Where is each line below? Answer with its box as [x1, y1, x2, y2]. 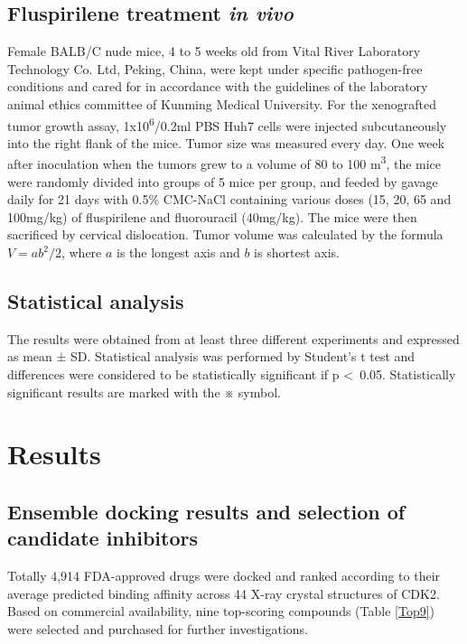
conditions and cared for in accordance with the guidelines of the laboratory [7, 77, 428, 96]
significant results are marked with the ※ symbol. [7, 382, 281, 401]
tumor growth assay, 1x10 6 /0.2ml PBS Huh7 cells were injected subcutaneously [7, 113, 447, 135]
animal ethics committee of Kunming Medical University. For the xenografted [7, 94, 436, 113]
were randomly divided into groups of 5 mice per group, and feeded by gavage [7, 172, 438, 191]
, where [61, 243, 102, 262]
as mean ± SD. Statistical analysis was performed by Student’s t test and [7, 347, 416, 366]
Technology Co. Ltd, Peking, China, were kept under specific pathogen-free [7, 59, 423, 78]
